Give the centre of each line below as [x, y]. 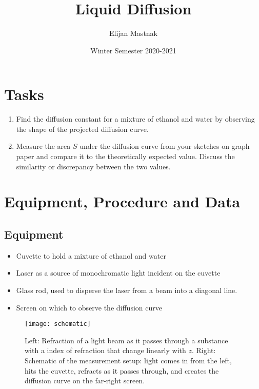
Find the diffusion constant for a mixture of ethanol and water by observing [135, 119]
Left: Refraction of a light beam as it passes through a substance [126, 340]
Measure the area [43, 146]
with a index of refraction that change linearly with [105, 350]
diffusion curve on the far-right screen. [85, 381]
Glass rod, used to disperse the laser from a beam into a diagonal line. [127, 290]
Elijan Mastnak [133, 33]
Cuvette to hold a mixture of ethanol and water [91, 255]
